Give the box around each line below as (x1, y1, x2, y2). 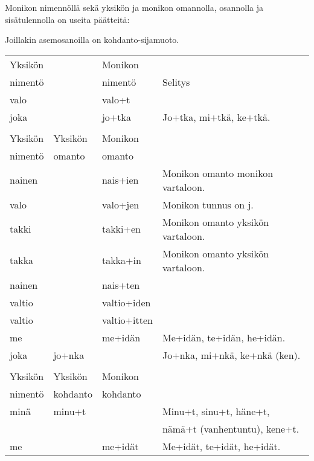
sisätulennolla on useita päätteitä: (5, 13, 130, 25)
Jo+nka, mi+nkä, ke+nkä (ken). (162, 347, 301, 362)
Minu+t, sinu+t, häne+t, (162, 404, 270, 418)
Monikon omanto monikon (162, 166, 274, 180)
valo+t (101, 92, 130, 106)
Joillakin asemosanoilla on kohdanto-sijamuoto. (5, 33, 179, 46)
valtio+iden (101, 295, 151, 309)
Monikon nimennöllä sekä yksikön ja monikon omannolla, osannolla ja (5, 1, 264, 13)
